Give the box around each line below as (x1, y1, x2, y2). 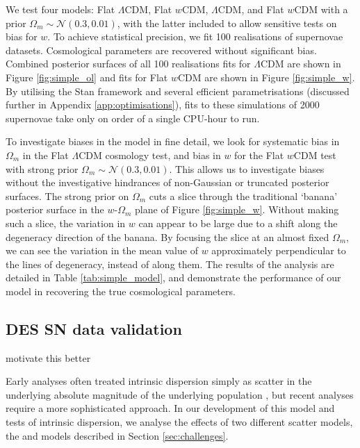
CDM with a (294, 2, 348, 16)
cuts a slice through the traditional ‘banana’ (149, 188, 338, 203)
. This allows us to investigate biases (169, 161, 325, 176)
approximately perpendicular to (211, 243, 346, 258)
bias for (6, 29, 38, 44)
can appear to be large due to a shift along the (138, 215, 338, 230)
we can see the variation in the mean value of (6, 243, 198, 258)
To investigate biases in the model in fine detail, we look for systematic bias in (6, 134, 340, 149)
